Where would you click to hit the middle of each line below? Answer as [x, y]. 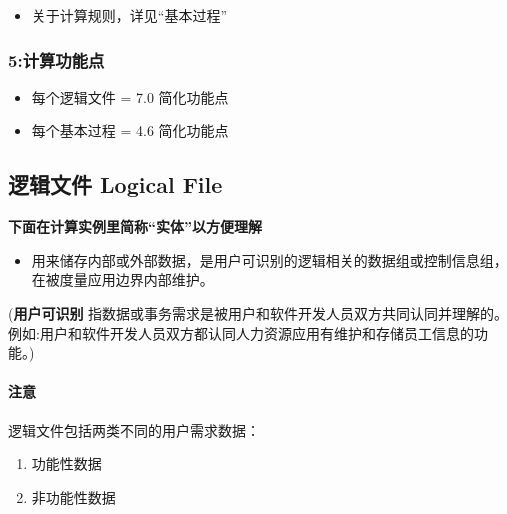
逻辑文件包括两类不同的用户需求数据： [134, 429]
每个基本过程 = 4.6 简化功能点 [130, 130]
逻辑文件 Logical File [115, 184]
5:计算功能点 [56, 59]
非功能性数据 [73, 496]
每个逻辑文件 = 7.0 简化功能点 [130, 96]
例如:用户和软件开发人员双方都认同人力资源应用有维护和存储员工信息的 [241, 332]
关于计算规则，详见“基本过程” [129, 15]
